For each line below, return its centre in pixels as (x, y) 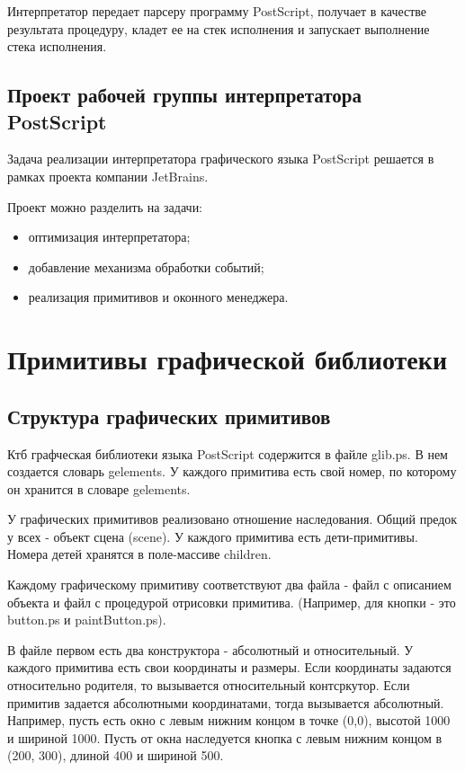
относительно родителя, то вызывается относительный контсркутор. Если (209, 685)
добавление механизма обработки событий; (146, 266)
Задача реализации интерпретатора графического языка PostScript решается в (221, 159)
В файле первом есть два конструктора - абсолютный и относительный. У (210, 649)
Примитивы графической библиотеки (228, 359)
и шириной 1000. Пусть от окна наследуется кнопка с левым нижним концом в (225, 737)
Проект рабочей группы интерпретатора (184, 95)
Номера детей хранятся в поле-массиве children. (139, 554)
